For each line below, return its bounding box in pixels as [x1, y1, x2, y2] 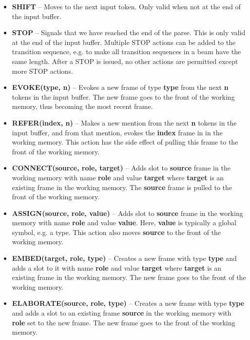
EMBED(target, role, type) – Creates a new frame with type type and [12, 253, 237, 263]
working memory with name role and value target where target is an [12, 172, 224, 182]
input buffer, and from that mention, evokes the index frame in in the [12, 127, 223, 137]
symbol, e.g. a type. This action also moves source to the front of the [12, 227, 221, 237]
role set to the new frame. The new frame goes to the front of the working [12, 317, 235, 327]
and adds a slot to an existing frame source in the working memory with [12, 308, 231, 318]
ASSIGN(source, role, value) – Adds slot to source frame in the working [12, 208, 243, 218]
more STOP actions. [12, 65, 73, 76]
